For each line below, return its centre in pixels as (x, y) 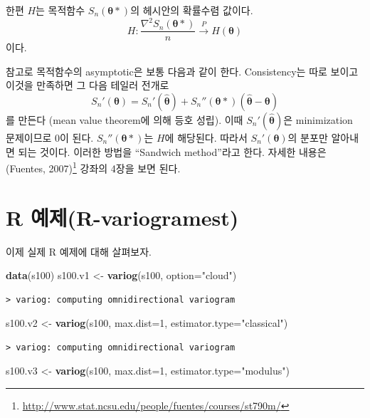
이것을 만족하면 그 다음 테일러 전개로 (88, 85)
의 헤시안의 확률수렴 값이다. (192, 10)
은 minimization (318, 119)
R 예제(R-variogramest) (122, 217)
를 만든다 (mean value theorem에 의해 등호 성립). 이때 (125, 119)
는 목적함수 (60, 10)
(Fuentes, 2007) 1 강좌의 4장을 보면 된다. (93, 167)
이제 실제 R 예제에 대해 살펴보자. (79, 251)
